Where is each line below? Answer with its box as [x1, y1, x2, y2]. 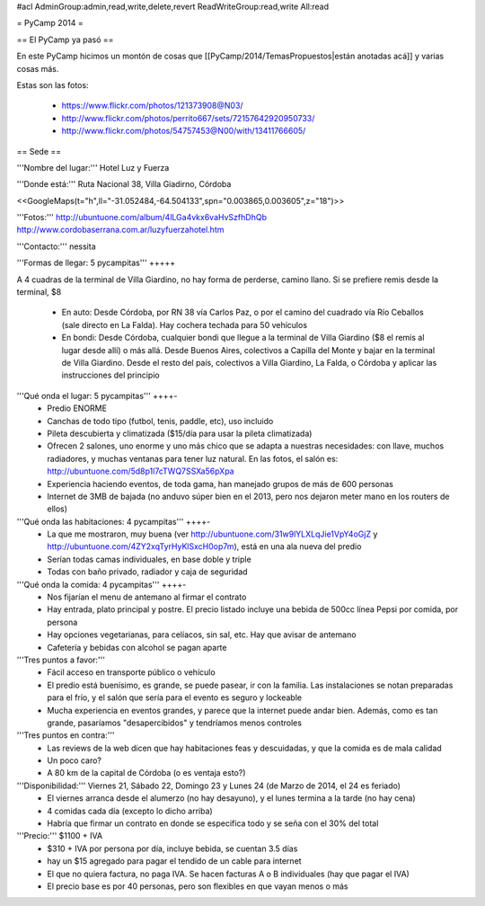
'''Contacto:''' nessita [16, 241, 96, 252]
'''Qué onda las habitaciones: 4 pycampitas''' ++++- [16, 516, 211, 527]
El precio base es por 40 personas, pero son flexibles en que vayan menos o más [47, 881, 348, 892]
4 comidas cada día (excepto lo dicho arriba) [47, 805, 213, 816]
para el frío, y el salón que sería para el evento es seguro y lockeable [47, 692, 303, 703]
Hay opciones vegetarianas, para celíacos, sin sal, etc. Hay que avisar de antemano [47, 629, 357, 640]
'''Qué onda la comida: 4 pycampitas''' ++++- [16, 579, 187, 590]
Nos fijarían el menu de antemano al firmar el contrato [47, 591, 247, 602]
